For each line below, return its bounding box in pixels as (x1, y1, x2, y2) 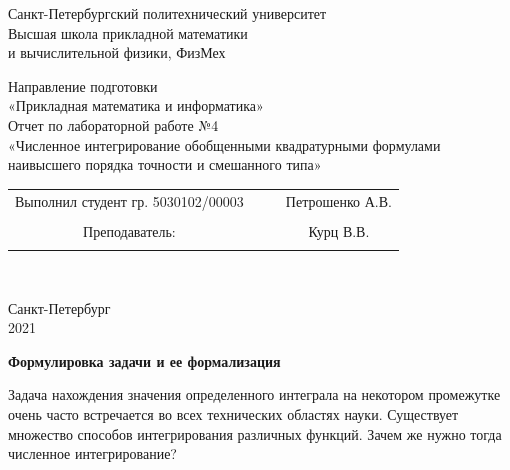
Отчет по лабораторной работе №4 (8, 114, 219, 135)
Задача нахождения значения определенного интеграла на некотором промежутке (8, 384, 501, 405)
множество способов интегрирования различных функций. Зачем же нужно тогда (8, 423, 502, 444)
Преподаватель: (83, 220, 176, 241)
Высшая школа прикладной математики (8, 22, 248, 43)
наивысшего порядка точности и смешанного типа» (8, 154, 322, 175)
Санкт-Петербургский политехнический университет (8, 3, 327, 23)
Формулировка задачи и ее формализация (8, 350, 281, 371)
